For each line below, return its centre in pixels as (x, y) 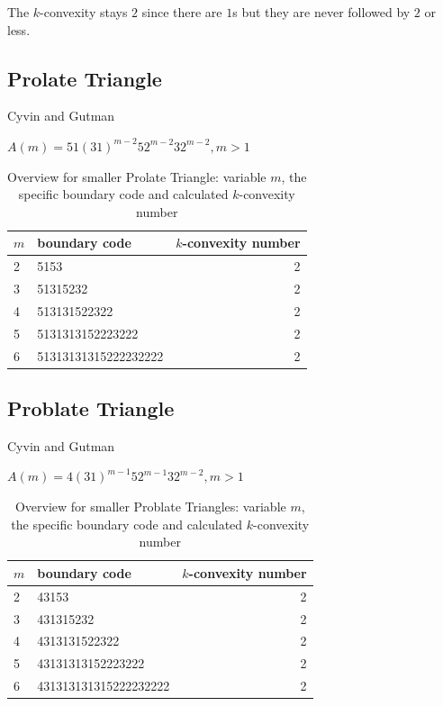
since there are (182, 12)
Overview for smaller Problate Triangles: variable (150, 507)
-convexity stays (84, 12)
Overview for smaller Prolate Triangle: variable (137, 176)
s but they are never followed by (321, 12)
